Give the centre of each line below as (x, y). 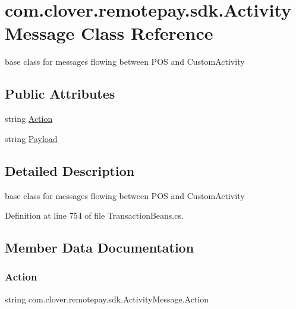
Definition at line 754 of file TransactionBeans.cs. (94, 215)
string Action (29, 119)
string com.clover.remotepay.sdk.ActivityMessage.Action (107, 299)
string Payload (31, 138)
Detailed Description (70, 170)
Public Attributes (60, 94)
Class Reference (147, 33)
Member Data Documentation (100, 247)
